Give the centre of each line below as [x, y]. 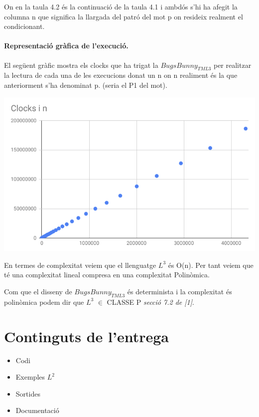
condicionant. [24, 26]
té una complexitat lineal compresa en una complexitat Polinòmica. [107, 275]
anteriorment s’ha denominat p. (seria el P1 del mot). [86, 85]
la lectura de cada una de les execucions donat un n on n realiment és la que [121, 75]
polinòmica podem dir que [44, 302]
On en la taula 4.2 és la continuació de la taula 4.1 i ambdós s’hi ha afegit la [121, 6]
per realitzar [232, 65]
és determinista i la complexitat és [180, 291]
